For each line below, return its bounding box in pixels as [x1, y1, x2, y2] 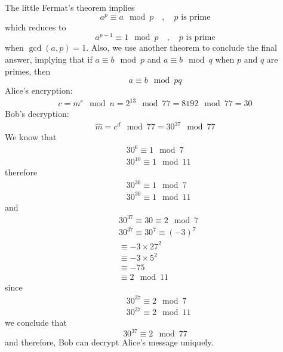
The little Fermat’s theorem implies [5, 1, 135, 13]
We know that [5, 131, 57, 143]
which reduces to [5, 20, 66, 33]
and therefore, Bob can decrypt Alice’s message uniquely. [5, 336, 214, 348]
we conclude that [5, 316, 67, 329]
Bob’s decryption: [5, 107, 69, 120]
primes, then [5, 64, 51, 77]
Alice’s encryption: [5, 84, 73, 97]
